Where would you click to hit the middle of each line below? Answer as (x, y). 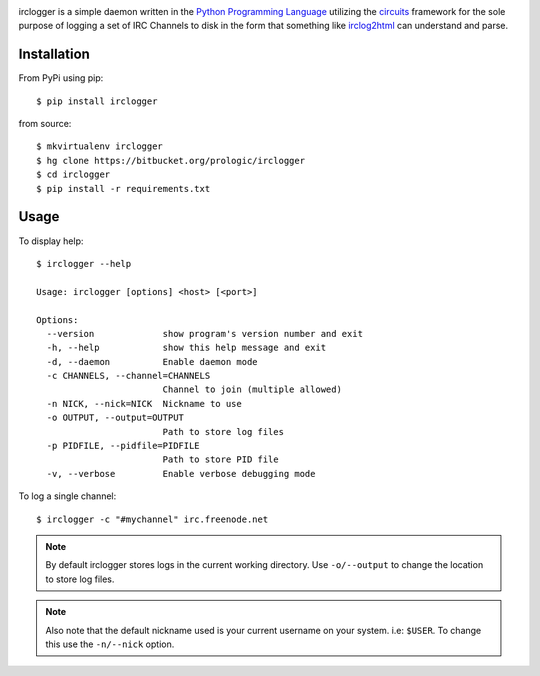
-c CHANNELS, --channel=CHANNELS (128, 376)
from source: (45, 124)
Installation (54, 54)
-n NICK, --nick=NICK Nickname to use (144, 403)
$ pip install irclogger (97, 101)
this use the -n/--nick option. (110, 644)
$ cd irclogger (73, 174)
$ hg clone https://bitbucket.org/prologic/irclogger (170, 160)
